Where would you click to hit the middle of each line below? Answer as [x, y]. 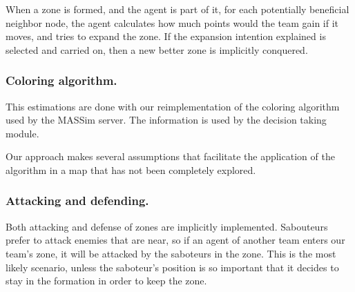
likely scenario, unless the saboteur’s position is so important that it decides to [172, 267]
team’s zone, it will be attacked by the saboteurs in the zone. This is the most [171, 253]
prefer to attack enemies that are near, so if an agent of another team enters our [175, 240]
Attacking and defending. [77, 201]
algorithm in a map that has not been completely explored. [131, 169]
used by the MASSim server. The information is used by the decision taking [166, 120]
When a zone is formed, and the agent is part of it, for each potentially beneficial [177, 9]
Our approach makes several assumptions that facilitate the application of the [170, 156]
